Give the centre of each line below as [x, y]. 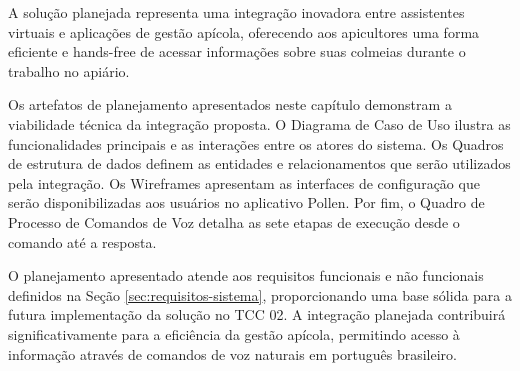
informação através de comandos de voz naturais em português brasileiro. [232, 353]
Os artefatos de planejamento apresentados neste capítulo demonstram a [230, 104]
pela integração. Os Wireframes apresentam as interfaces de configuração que [244, 182]
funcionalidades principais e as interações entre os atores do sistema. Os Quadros [256, 143]
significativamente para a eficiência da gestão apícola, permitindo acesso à [234, 333]
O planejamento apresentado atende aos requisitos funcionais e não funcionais [246, 275]
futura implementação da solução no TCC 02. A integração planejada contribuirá [257, 314]
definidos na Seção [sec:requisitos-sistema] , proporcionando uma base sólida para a [260, 294]
